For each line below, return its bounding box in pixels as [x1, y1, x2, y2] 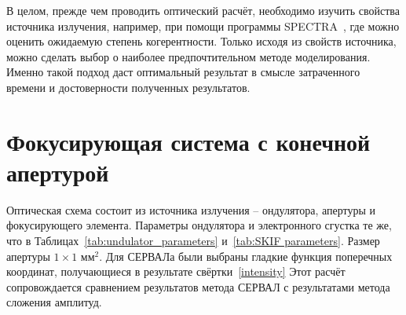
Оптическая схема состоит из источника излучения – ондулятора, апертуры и [6, 201, 376, 218]
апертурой [6, 156, 109, 188]
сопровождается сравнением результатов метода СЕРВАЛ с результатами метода [6, 278, 390, 295]
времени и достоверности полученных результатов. [6, 79, 251, 95]
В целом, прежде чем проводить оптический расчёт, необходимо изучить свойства [6, 2, 400, 18]
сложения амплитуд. [6, 294, 102, 310]
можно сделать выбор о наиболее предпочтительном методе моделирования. [6, 48, 371, 64]
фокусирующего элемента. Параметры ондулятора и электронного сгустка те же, [6, 217, 392, 233]
